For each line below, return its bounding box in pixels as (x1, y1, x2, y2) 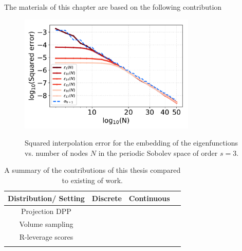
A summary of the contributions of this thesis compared (4, 165, 181, 175)
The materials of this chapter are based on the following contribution (4, 2, 222, 12)
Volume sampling (19, 219, 73, 229)
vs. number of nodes (25, 147, 88, 158)
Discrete (91, 192, 122, 203)
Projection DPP (21, 206, 71, 217)
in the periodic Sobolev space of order (98, 147, 218, 158)
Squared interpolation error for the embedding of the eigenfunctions (25, 137, 238, 148)
